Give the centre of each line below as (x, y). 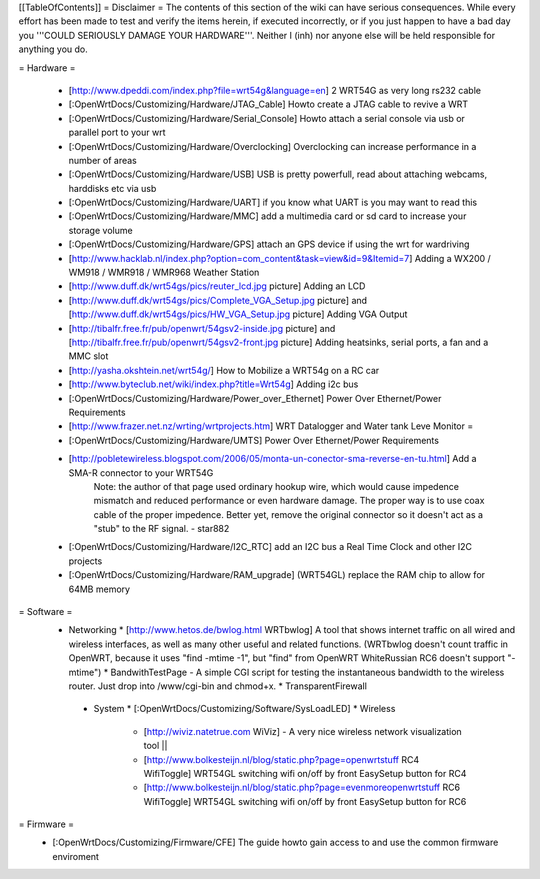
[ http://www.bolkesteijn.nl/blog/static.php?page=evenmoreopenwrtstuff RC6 (301, 787)
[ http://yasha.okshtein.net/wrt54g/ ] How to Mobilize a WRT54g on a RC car (224, 370)
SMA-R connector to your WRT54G (141, 472)
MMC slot (88, 356)
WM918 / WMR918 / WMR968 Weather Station (164, 272)
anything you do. (53, 49)
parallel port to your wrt (117, 132)
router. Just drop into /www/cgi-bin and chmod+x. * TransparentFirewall (217, 686)
